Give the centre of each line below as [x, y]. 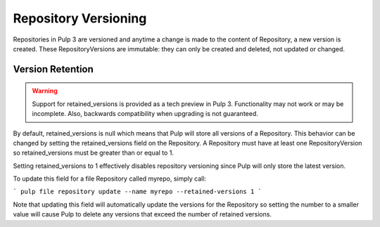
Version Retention [53, 69]
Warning [45, 91]
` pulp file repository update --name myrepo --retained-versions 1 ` [137, 192]
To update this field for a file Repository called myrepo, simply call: [110, 179]
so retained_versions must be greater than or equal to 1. [93, 153]
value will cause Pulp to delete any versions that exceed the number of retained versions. [142, 214]
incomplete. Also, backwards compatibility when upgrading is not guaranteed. [145, 114]
